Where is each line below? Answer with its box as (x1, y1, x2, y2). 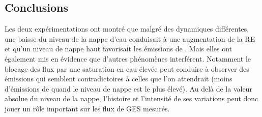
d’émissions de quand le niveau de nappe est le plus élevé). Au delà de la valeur (5, 83, 252, 94)
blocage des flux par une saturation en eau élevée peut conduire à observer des (5, 63, 249, 74)
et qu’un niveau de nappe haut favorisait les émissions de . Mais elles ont (5, 43, 232, 54)
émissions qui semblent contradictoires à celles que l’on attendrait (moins (5, 73, 232, 84)
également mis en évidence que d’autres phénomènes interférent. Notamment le (5, 53, 251, 64)
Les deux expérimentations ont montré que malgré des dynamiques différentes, (5, 23, 249, 34)
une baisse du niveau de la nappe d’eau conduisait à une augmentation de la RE (5, 33, 255, 44)
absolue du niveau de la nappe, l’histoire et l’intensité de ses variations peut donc (5, 93, 258, 104)
